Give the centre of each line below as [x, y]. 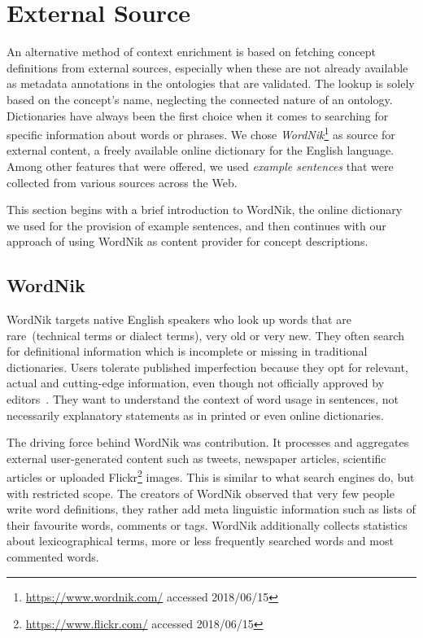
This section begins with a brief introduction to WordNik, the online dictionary [205, 210]
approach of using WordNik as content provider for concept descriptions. [188, 241]
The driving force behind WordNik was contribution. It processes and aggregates [208, 442]
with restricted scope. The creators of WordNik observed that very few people [201, 493]
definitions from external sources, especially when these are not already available [207, 67]
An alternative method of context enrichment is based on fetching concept [192, 52]
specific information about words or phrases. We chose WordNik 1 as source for [201, 133]
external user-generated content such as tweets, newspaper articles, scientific [196, 458]
